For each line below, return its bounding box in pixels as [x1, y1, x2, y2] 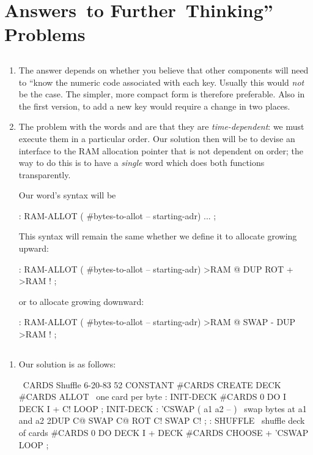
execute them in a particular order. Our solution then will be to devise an [18, 132, 295, 145]
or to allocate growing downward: [18, 295, 144, 307]
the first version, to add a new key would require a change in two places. [18, 99, 290, 112]
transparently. [18, 168, 71, 181]
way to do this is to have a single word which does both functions [18, 156, 265, 169]
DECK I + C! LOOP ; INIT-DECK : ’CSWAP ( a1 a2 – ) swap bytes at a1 [18, 402, 307, 415]
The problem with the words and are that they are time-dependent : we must [18, 120, 304, 133]
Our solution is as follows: [18, 358, 116, 370]
